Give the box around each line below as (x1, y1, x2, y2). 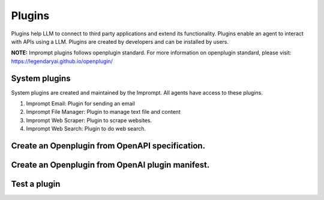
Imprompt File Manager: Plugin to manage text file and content (26, 108, 181, 116)
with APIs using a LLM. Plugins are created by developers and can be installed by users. (11, 38, 229, 45)
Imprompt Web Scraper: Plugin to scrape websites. (26, 117, 152, 124)
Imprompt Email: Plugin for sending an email (26, 100, 135, 107)
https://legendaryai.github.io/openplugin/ (11, 57, 113, 65)
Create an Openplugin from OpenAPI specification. (11, 141, 206, 151)
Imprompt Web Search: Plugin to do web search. (26, 125, 146, 132)
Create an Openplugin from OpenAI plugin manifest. (11, 160, 210, 170)
